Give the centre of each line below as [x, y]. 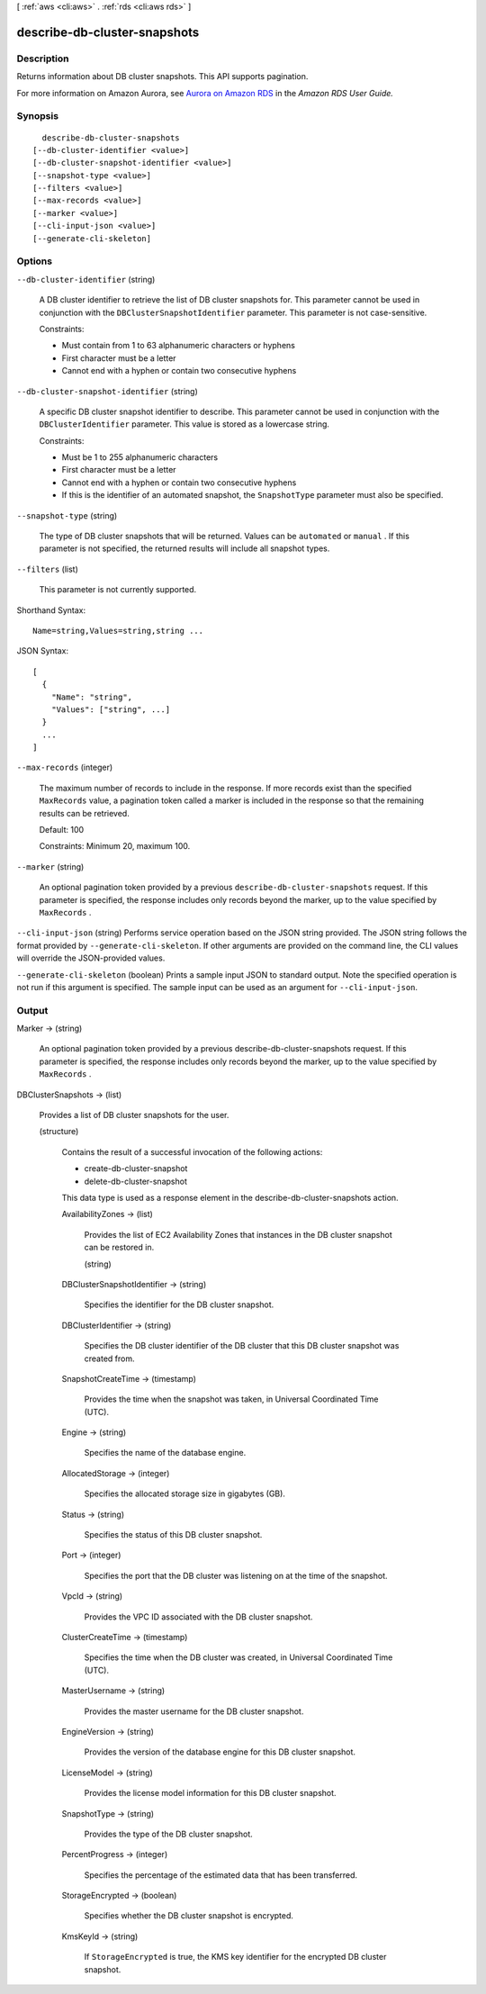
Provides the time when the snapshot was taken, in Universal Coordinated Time [231, 1399]
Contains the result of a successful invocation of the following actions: [192, 1151]
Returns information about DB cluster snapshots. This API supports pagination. [162, 77]
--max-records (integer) [65, 767]
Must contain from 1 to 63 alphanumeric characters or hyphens [179, 346]
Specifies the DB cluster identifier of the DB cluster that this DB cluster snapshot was [242, 1346]
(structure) [59, 1132]
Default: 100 [62, 830]
